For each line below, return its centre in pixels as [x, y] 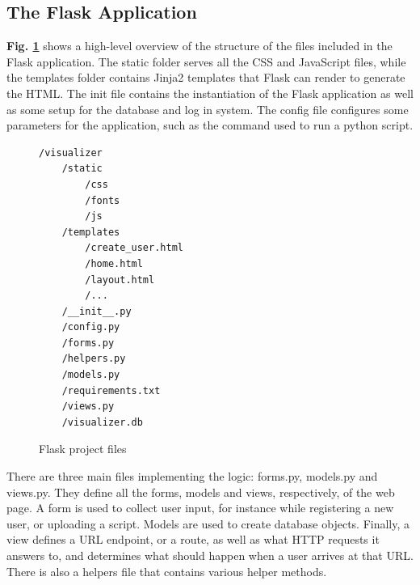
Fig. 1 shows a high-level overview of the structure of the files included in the [199, 46]
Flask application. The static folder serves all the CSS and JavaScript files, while [206, 61]
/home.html [114, 263]
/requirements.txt [111, 390]
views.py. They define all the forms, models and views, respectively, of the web [201, 492]
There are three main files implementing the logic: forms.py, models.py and [192, 476]
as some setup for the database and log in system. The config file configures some [208, 109]
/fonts [103, 200]
